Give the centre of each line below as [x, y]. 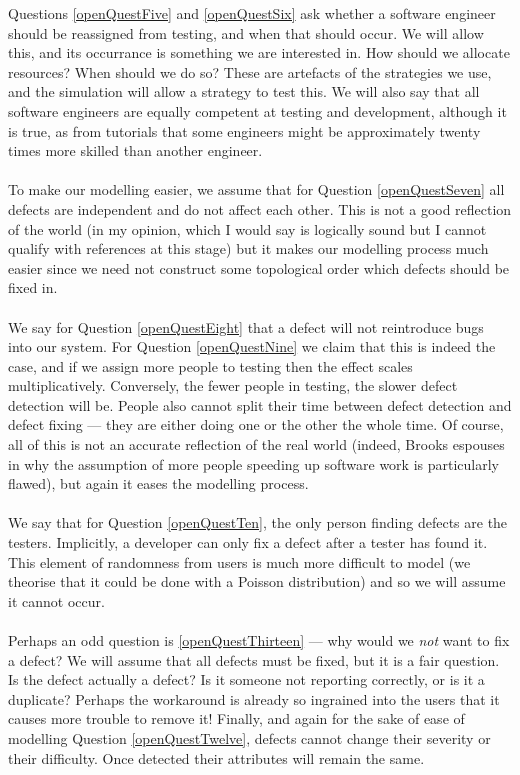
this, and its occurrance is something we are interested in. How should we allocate [259, 52]
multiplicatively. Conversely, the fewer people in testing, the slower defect [233, 385]
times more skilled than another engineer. [135, 150]
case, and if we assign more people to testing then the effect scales [210, 365]
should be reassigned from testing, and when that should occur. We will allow [246, 32]
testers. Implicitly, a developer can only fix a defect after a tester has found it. [248, 542]
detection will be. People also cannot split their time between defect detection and [260, 404]
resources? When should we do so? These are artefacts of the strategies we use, [250, 71]
